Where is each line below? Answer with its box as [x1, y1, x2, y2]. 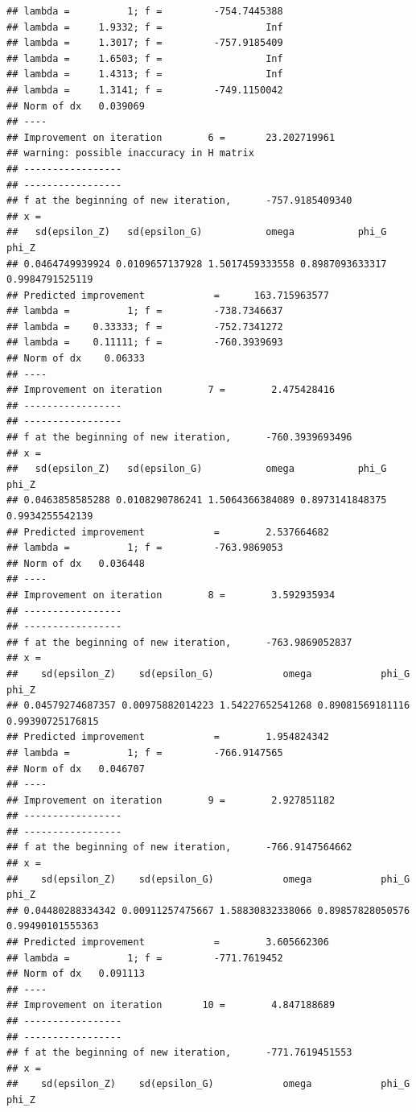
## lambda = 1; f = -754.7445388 [6, 6, 283, 17]
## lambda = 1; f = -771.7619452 [6, 952, 283, 964]
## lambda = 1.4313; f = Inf [6, 68, 283, 81]
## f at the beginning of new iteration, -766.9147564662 [6, 841, 352, 854]
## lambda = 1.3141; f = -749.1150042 [6, 84, 283, 96]
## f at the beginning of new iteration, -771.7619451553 [6, 1047, 352, 1059]
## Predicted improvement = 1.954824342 [6, 731, 329, 743]
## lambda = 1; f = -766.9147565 [6, 746, 283, 759]
